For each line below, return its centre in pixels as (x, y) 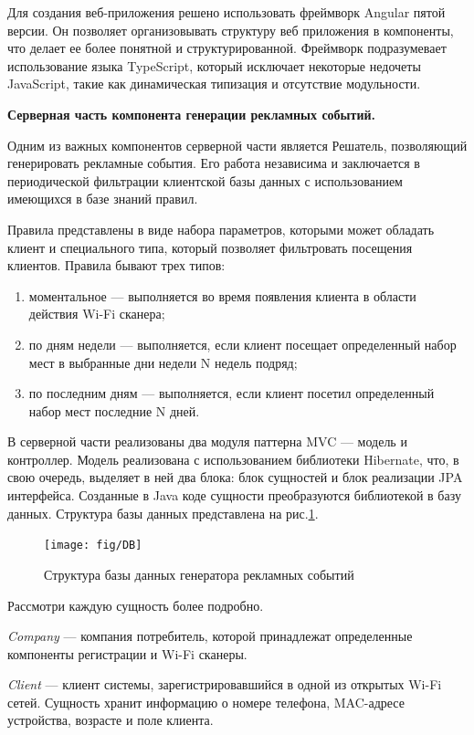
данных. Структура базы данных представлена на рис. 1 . (163, 513)
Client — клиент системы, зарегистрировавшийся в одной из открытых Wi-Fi (225, 684)
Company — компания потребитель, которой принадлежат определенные (210, 636)
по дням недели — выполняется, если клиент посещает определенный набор (242, 344)
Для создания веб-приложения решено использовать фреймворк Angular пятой (226, 12)
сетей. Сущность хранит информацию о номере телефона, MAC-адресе (206, 702)
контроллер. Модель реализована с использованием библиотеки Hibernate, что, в (233, 459)
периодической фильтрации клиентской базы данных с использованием (205, 180)
